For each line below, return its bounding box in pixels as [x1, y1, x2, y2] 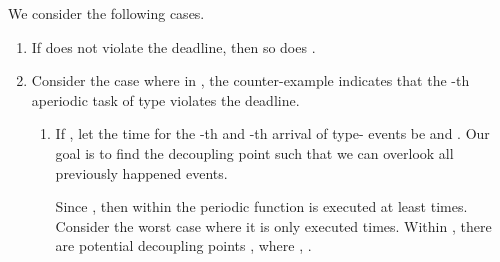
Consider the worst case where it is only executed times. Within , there [55, 215, 492, 236]
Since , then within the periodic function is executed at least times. [55, 196, 468, 217]
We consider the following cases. [8, 3, 205, 23]
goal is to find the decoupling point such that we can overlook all [55, 142, 454, 163]
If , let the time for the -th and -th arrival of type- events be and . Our [55, 123, 490, 144]
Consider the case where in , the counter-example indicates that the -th [31, 70, 470, 91]
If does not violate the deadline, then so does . [31, 36, 316, 57]
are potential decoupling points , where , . [55, 235, 312, 256]
